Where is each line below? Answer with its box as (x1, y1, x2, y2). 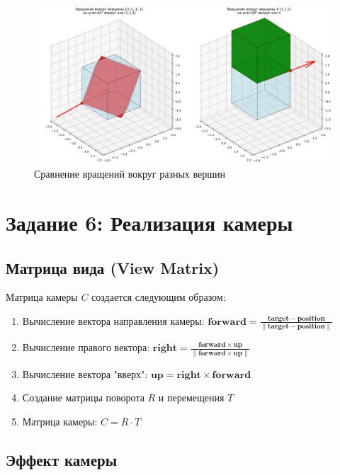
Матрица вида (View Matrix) (6, 256, 220, 278)
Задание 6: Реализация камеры (6, 207, 293, 236)
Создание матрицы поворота (22, 390, 144, 405)
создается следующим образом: (91, 290, 226, 304)
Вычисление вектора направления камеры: (22, 313, 205, 328)
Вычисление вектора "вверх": (22, 366, 148, 381)
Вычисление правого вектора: (22, 340, 150, 355)
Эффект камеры (6, 448, 118, 470)
